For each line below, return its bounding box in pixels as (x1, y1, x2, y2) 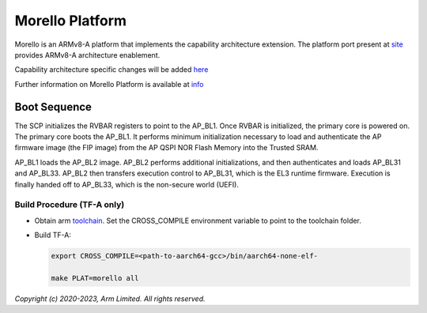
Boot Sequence (14, 100, 93, 114)
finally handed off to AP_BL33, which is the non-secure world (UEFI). (14, 179, 239, 189)
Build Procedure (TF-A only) (14, 199, 125, 210)
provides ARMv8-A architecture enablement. (14, 50, 161, 59)
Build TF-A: (34, 230, 71, 240)
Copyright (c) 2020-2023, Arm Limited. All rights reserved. (14, 293, 206, 304)
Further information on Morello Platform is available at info (14, 79, 204, 89)
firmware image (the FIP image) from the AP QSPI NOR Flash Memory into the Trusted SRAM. (14, 143, 319, 153)
